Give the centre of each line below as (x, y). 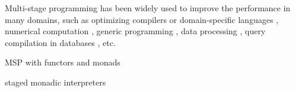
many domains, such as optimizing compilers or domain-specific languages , (142, 19)
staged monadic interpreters (55, 82)
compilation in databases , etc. (60, 42)
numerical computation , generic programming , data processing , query (135, 31)
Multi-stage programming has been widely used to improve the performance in (148, 8)
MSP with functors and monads (63, 62)
